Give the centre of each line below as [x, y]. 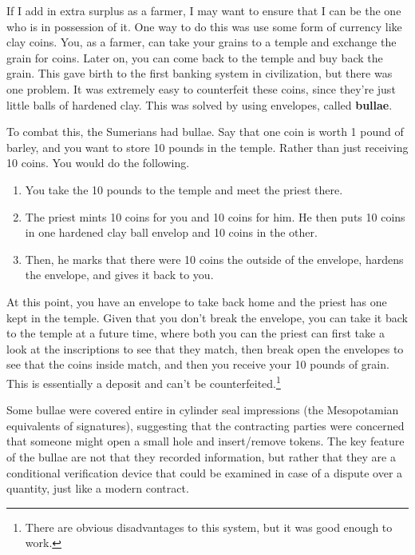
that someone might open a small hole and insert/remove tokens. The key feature [206, 441]
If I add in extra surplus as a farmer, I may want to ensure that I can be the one [204, 10]
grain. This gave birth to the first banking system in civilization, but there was [200, 73]
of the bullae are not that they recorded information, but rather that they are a [201, 456]
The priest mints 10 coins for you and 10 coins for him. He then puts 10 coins [215, 216]
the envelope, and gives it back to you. [119, 275]
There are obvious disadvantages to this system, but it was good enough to [209, 527]
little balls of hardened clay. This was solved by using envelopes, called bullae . [200, 104]
